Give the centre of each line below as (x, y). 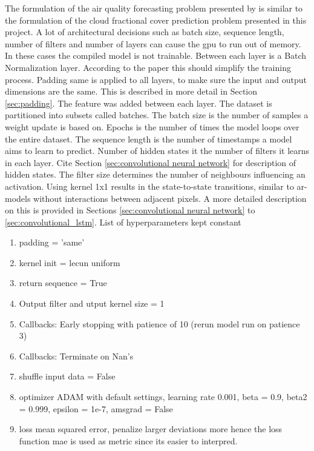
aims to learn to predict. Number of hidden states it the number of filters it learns (157, 151)
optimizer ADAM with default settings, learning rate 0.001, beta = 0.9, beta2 (163, 397)
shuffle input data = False (67, 376)
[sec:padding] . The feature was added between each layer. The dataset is (139, 103)
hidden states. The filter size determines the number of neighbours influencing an (155, 174)
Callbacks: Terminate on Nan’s (76, 356)
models (18, 198)
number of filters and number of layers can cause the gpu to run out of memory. (153, 43)
